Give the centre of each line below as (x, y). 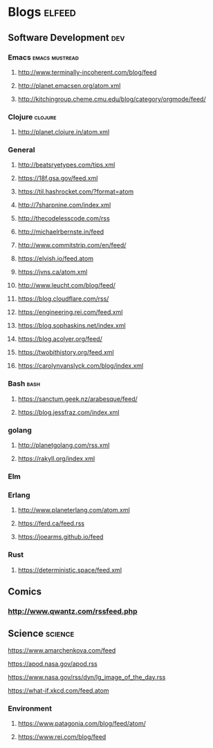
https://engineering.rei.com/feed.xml (70, 312)
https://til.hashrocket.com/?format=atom (76, 191)
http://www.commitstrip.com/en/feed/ (72, 245)
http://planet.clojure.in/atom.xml (64, 132)
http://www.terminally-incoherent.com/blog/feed (87, 72)
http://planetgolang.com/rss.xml (64, 445)
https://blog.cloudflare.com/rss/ (63, 299)
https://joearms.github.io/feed (61, 537)
